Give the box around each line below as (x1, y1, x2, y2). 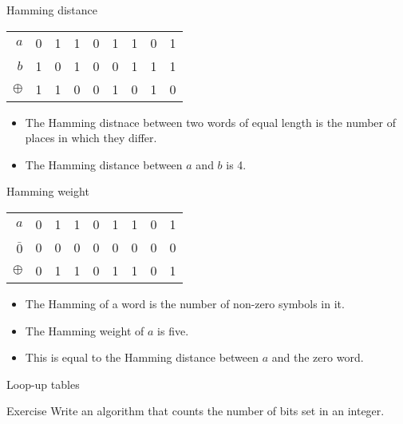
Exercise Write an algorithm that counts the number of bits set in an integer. (6, 402, 385, 419)
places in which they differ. (25, 129, 157, 146)
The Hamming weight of (25, 322, 144, 339)
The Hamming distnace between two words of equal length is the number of (25, 113, 397, 130)
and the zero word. (271, 349, 364, 366)
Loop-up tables (6, 375, 80, 392)
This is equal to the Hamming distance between (25, 349, 259, 366)
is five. (157, 322, 189, 339)
